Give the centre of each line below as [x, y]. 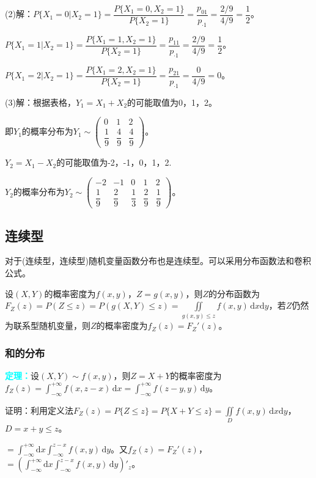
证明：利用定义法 [39, 410]
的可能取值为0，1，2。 [172, 102]
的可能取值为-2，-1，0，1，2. [114, 162]
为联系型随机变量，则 [48, 325]
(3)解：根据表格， [40, 102]
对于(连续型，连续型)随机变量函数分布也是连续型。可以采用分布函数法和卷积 [158, 261]
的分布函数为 [234, 293]
